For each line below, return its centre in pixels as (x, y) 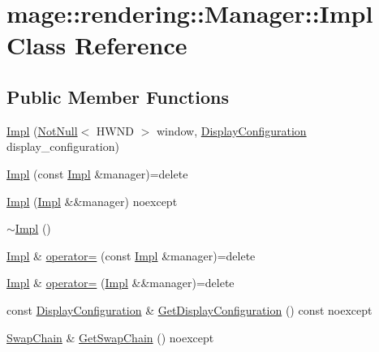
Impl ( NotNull (42, 130)
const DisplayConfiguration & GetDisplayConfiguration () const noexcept (189, 309)
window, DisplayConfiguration (231, 130)
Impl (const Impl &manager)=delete (97, 173)
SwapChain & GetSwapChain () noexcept (110, 337)
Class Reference (97, 45)
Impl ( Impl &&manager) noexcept (92, 201)
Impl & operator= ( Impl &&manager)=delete (121, 283)
